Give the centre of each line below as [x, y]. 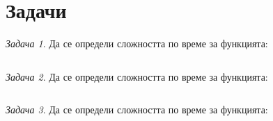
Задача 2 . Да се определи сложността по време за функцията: [137, 76]
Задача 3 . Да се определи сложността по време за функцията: [137, 110]
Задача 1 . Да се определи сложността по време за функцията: [137, 43]
